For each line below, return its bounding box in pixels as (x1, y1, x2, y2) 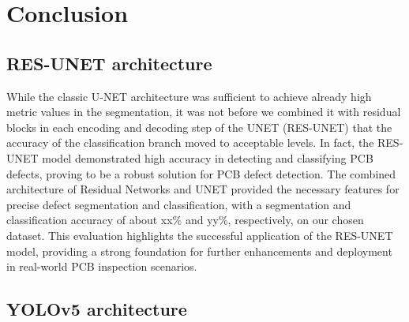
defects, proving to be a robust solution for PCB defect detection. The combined (6, 165, 396, 182)
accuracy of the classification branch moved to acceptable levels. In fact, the (6, 134, 374, 151)
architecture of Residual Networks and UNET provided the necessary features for (6, 181, 400, 197)
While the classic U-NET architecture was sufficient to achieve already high (6, 88, 372, 104)
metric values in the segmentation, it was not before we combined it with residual (6, 103, 401, 120)
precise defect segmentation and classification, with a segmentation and (6, 196, 351, 212)
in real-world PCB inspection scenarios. (6, 258, 197, 275)
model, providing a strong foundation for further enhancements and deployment (6, 242, 392, 259)
